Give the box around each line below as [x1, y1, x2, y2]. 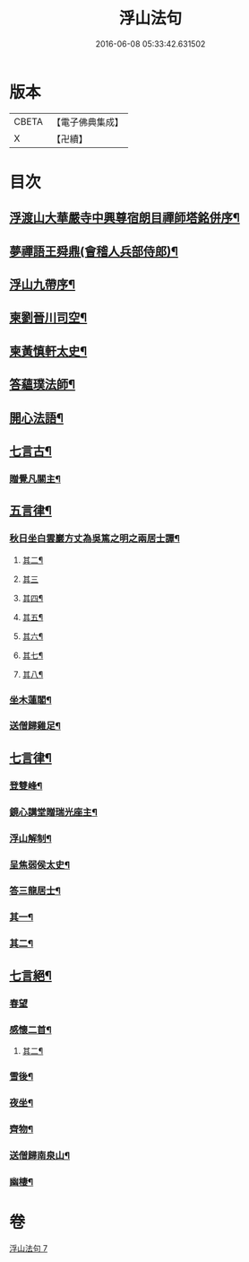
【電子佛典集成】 [51, 116, 124, 128]
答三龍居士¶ [9, 885, 61, 898]
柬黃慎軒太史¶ [9, 343, 88, 359]
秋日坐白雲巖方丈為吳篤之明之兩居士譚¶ [9, 532, 181, 545]
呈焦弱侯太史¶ [9, 858, 70, 871]
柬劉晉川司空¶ [9, 311, 88, 326]
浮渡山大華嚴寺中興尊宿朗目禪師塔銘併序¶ [9, 210, 240, 225]
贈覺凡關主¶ [9, 472, 61, 485]
